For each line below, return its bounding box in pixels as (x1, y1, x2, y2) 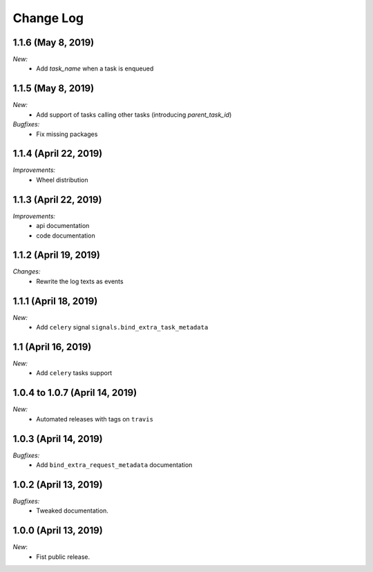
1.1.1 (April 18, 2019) (12, 295, 98, 307)
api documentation (36, 222, 90, 230)
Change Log (12, 10, 84, 26)
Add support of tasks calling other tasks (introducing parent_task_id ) (36, 111, 232, 119)
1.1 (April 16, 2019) (12, 341, 92, 352)
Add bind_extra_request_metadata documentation (36, 461, 193, 469)
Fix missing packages (36, 130, 98, 138)
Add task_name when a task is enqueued (36, 64, 154, 73)
